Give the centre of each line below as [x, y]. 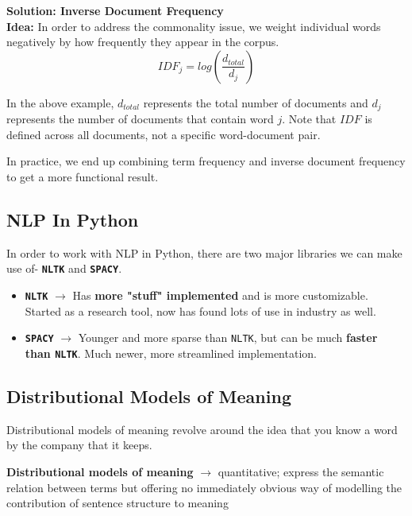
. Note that [309, 119]
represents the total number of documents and [256, 102]
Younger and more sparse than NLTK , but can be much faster [228, 338]
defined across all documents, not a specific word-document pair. [164, 134]
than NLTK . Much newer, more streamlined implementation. [171, 353]
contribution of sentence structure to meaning [117, 503]
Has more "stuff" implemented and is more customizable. [220, 295]
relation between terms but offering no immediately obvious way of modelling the [204, 487]
